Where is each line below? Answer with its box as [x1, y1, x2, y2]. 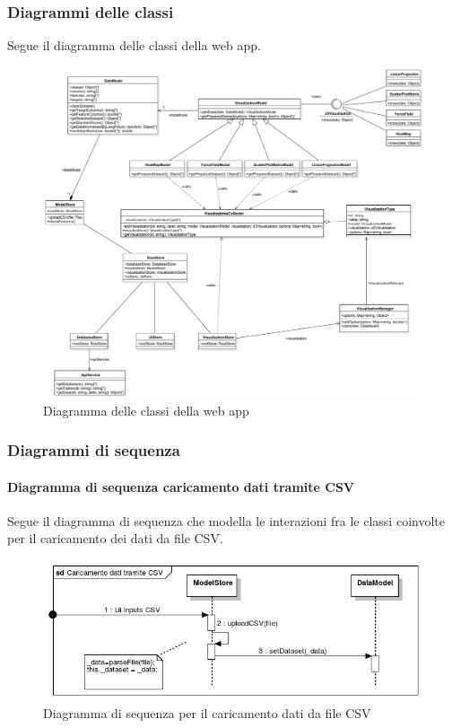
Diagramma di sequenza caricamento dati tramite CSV [7, 477, 355, 496]
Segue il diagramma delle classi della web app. [7, 36, 261, 55]
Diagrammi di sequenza [7, 439, 180, 461]
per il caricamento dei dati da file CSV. [7, 529, 223, 548]
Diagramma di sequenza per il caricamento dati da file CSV [43, 703, 371, 722]
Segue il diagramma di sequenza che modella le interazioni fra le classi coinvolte [7, 511, 445, 530]
